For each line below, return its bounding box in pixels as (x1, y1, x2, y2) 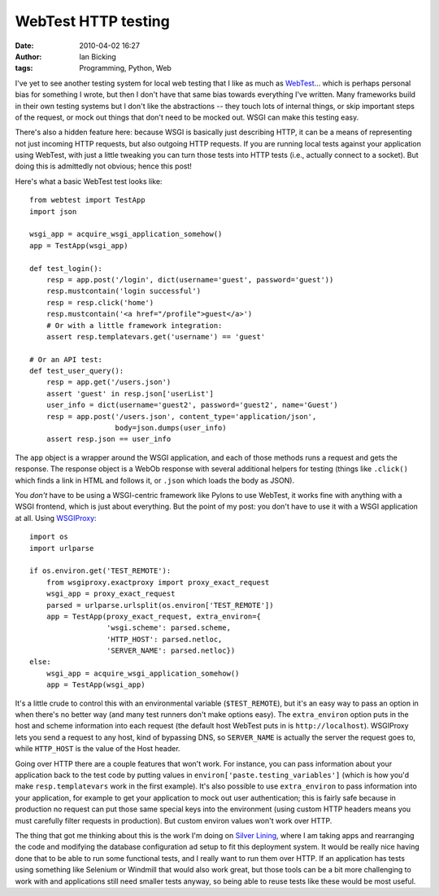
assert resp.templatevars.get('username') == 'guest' (46, 332, 266, 341)
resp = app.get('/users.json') (46, 378, 172, 387)
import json (29, 207, 77, 216)
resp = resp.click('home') (46, 298, 154, 307)
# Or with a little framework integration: (46, 321, 223, 330)
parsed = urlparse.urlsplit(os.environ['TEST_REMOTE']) (46, 601, 274, 610)
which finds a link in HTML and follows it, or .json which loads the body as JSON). (15, 475, 295, 485)
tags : (15, 63, 33, 73)
